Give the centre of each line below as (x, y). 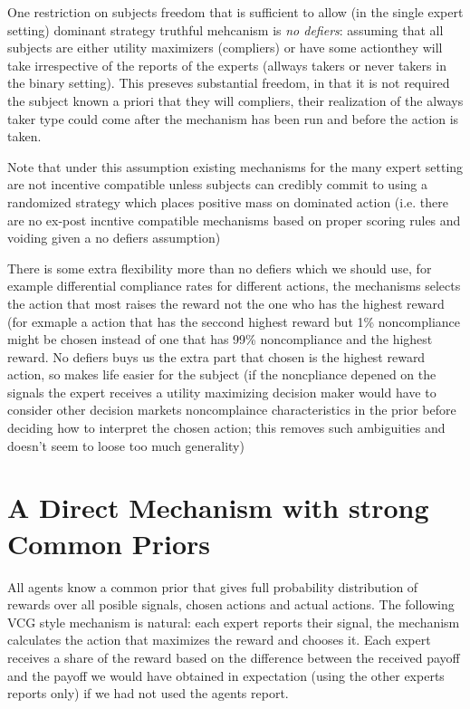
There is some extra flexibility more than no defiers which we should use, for (220, 268)
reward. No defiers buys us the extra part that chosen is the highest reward (216, 356)
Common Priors (109, 543)
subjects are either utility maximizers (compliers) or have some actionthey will (225, 48)
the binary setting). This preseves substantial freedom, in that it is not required (229, 83)
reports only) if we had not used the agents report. (148, 693)
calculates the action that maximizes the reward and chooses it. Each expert (219, 640)
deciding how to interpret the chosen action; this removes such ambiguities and (226, 428)
